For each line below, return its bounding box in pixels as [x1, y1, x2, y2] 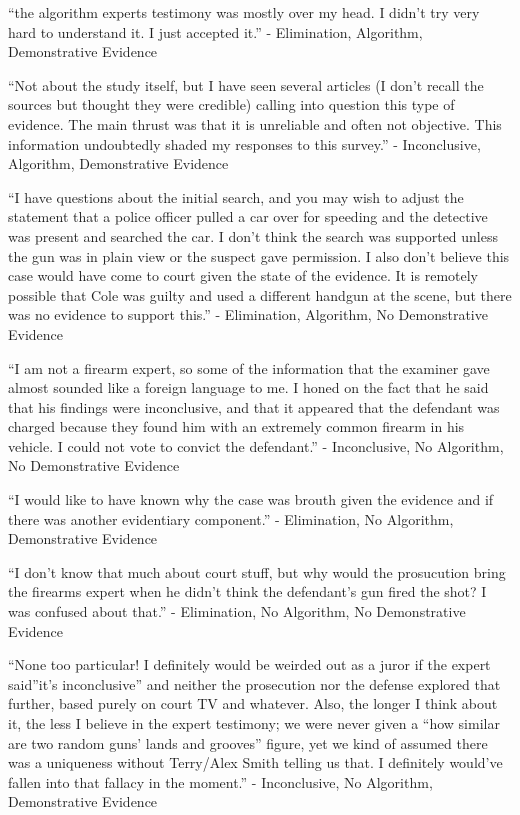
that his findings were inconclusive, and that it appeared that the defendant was [8, 396, 500, 417]
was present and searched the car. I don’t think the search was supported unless [8, 225, 498, 246]
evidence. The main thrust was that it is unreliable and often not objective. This [8, 113, 502, 134]
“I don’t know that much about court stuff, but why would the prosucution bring [8, 561, 506, 582]
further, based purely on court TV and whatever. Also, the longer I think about [8, 693, 498, 714]
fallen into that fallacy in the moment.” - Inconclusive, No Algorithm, [8, 771, 433, 792]
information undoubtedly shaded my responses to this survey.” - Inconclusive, [8, 133, 481, 154]
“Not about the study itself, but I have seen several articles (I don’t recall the [8, 74, 484, 95]
